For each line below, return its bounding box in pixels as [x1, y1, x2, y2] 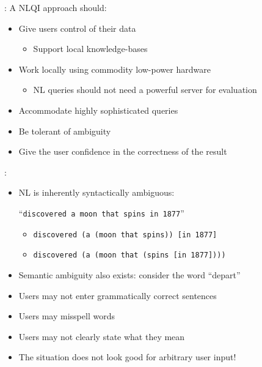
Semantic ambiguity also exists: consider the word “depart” [18, 268, 241, 281]
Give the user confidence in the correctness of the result [18, 145, 227, 158]
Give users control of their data [18, 21, 136, 34]
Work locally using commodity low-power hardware [18, 62, 211, 75]
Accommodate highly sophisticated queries [18, 103, 178, 116]
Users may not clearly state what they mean [18, 330, 185, 343]
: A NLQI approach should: [4, 1, 107, 13]
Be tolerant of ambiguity [18, 124, 111, 137]
